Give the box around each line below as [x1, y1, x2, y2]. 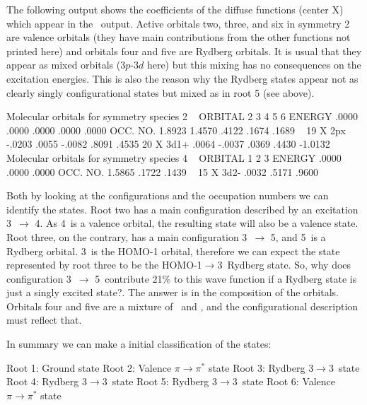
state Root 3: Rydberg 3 [208, 360, 314, 375]
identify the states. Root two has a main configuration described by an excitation [6, 201, 359, 216]
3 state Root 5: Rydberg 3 [102, 374, 218, 389]
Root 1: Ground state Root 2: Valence [6, 360, 172, 375]
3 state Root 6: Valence [232, 374, 336, 389]
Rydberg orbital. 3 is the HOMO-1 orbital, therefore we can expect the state [6, 243, 340, 258]
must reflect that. [6, 312, 82, 327]
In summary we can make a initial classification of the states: [6, 336, 272, 351]
